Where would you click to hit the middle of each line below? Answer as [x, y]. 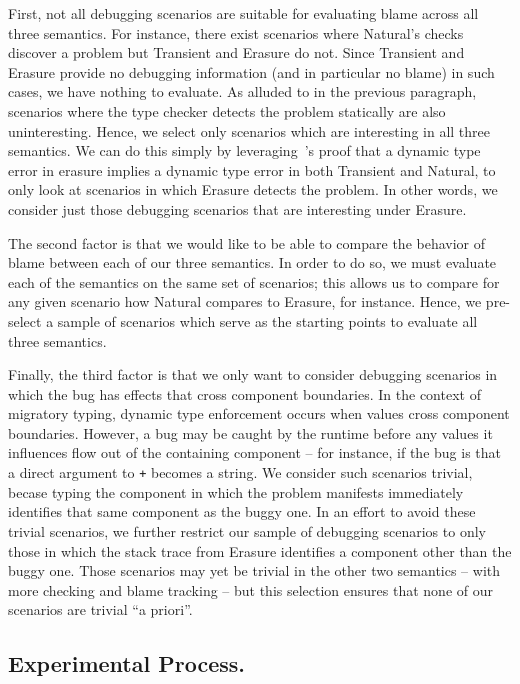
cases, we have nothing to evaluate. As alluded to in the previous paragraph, [242, 91]
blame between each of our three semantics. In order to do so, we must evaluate [252, 262]
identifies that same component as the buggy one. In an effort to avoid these [242, 511]
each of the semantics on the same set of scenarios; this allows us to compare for [254, 281]
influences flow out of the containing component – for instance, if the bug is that [255, 452]
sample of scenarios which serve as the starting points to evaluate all [267, 320]
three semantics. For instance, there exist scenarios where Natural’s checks [236, 32]
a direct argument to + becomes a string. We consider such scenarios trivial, [240, 472]
